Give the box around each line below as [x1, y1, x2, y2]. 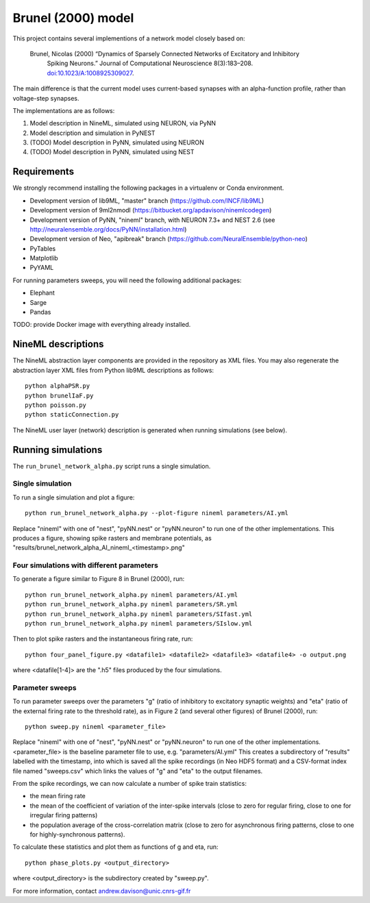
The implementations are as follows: [12, 106, 115, 114]
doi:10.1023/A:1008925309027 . [47, 69, 134, 77]
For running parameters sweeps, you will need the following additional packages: [12, 276, 242, 284]
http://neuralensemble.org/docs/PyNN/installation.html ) [29, 225, 187, 233]
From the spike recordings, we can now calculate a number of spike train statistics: [12, 780, 247, 788]
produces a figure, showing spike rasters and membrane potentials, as [12, 534, 212, 542]
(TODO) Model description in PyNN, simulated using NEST [29, 148, 195, 156]
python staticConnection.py [25, 411, 119, 419]
